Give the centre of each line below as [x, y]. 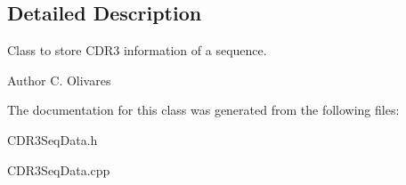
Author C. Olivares [59, 80]
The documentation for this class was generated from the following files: [203, 110]
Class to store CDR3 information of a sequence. [137, 50]
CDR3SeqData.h [53, 139]
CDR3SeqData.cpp [59, 169]
